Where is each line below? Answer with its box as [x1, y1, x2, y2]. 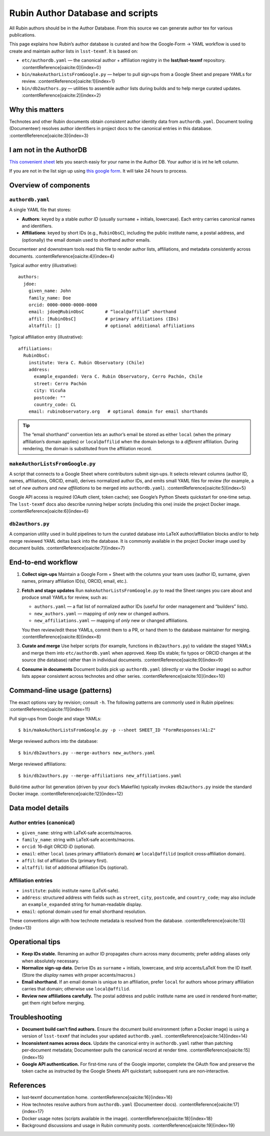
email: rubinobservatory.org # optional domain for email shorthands [28, 409, 208, 415]
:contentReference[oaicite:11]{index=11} [9, 706, 90, 712]
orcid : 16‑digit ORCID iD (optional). [21, 843, 95, 850]
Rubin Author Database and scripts [9, 8, 158, 19]
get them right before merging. [21, 1000, 85, 1006]
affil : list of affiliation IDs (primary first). [21, 858, 108, 864]
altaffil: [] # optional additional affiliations [28, 323, 195, 329]
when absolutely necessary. [21, 958, 79, 964]
